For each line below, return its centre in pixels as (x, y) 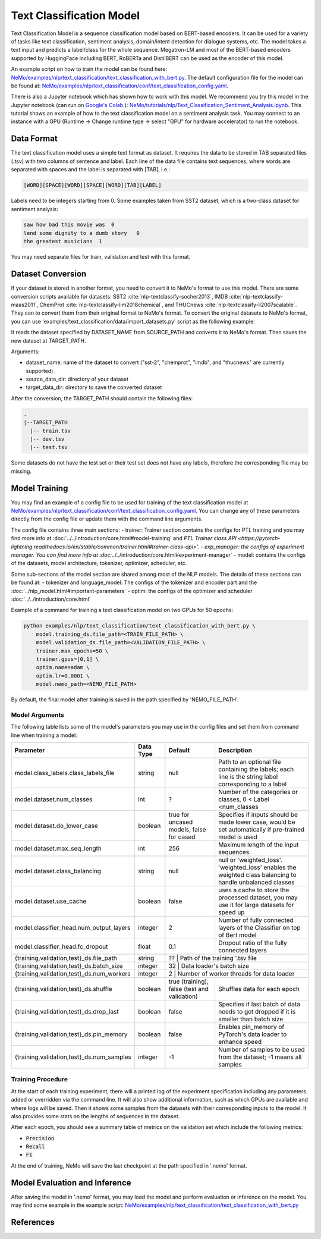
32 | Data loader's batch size (209, 965)
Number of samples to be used (262, 1049)
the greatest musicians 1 (63, 241)
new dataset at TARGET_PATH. (48, 341)
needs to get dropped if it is (257, 1011)
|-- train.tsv (51, 431)
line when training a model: (44, 735)
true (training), (189, 981)
